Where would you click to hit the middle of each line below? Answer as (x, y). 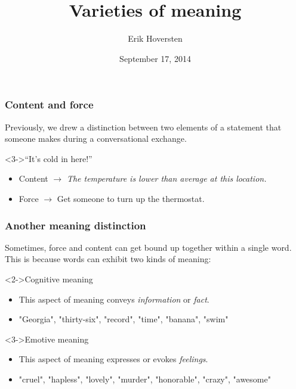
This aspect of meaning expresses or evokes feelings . (113, 359)
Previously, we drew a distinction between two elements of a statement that (143, 127)
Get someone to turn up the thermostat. (131, 198)
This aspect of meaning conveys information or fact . (114, 299)
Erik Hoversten (155, 38)
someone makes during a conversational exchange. (96, 139)
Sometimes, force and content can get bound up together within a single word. (148, 247)
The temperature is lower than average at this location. (166, 178)
